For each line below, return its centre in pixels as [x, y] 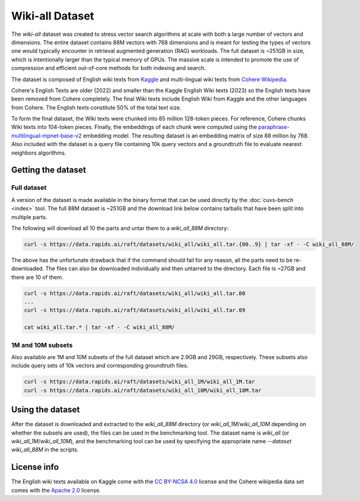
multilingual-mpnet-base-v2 [47, 135]
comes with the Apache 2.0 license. [56, 490]
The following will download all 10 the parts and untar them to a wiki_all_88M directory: [120, 228]
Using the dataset [46, 410]
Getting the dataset [49, 170]
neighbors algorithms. [39, 153]
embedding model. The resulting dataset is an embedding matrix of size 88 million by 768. [196, 135]
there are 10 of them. [37, 277]
